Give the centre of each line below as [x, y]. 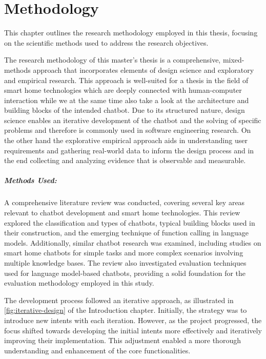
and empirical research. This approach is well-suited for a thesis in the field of [126, 80]
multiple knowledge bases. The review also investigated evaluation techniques [125, 262]
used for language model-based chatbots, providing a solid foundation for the [125, 273]
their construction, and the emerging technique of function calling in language [127, 233]
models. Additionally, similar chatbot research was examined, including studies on [133, 242]
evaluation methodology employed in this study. [79, 283]
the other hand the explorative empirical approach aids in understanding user [126, 140]
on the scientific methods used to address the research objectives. [106, 42]
